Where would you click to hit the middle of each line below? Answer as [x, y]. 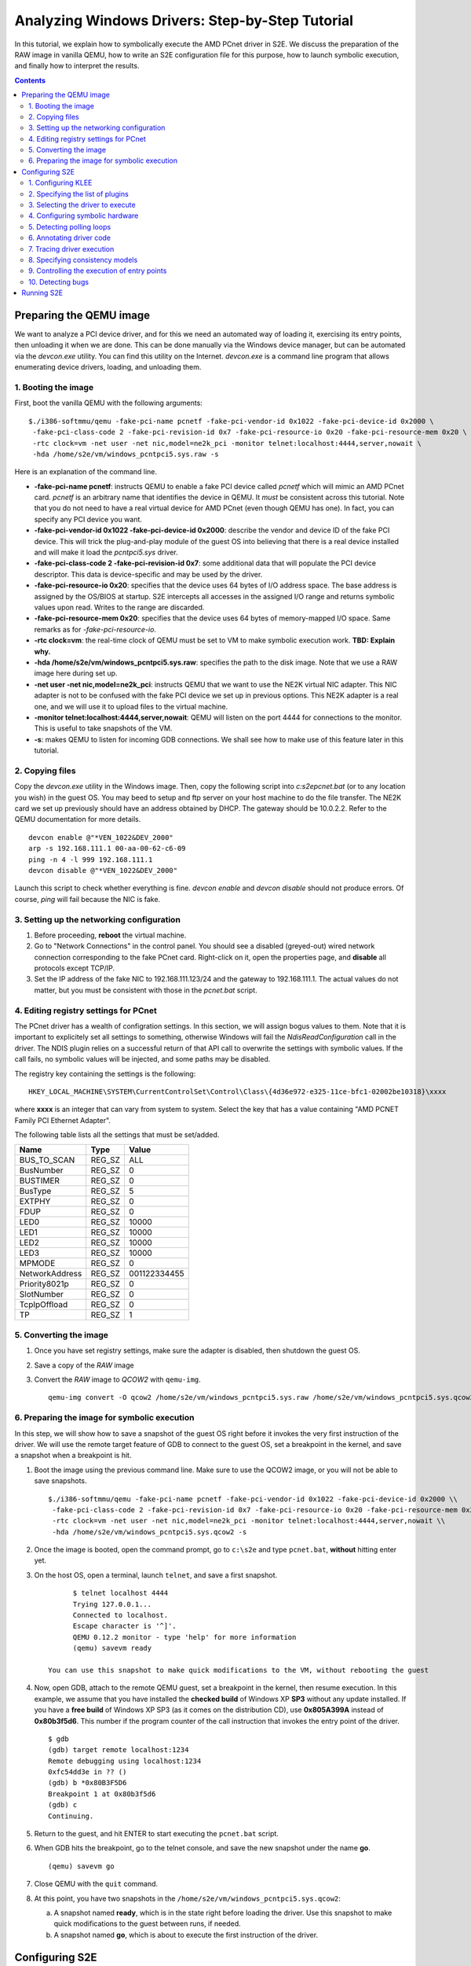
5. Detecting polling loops [70, 226]
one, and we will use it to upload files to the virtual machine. [131, 706]
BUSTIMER [40, 1181]
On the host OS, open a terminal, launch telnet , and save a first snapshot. [156, 1575]
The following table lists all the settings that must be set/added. [117, 1135]
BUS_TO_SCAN [47, 1160]
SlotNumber [42, 1294]
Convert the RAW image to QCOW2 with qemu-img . [118, 1379]
